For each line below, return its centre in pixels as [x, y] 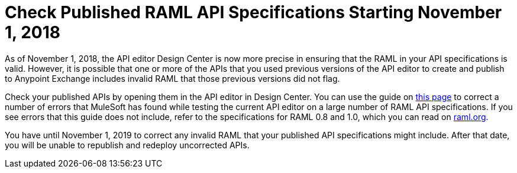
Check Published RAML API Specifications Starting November [253, 12]
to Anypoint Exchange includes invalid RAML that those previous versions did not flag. [172, 78]
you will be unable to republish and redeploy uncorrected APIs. [127, 145]
